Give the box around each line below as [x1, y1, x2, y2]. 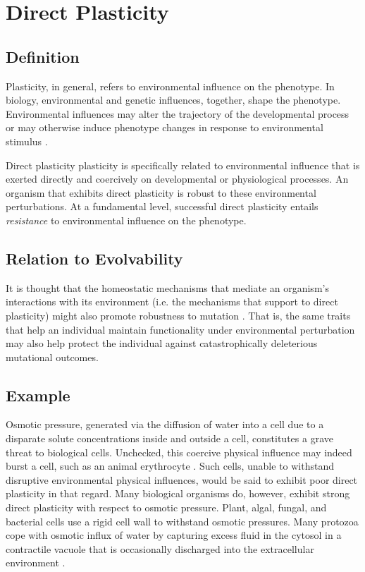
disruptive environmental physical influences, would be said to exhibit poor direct [6, 472, 358, 487]
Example [6, 384, 70, 406]
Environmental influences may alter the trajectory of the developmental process [6, 106, 349, 121]
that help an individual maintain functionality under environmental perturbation [6, 322, 355, 336]
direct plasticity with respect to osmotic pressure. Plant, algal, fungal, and [6, 500, 327, 515]
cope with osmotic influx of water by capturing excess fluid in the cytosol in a [6, 528, 342, 542]
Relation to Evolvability [6, 247, 183, 269]
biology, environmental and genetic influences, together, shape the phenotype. [6, 92, 341, 107]
